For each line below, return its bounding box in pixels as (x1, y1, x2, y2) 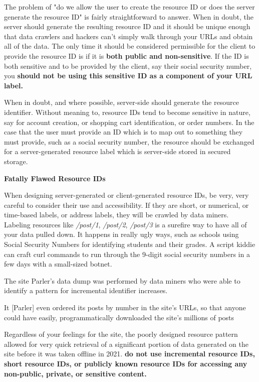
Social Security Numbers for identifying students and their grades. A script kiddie (4, 239, 255, 249)
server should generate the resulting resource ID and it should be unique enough (4, 21, 250, 32)
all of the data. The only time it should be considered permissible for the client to (4, 41, 255, 51)
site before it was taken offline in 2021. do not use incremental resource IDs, (4, 348, 255, 359)
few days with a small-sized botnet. (4, 259, 112, 269)
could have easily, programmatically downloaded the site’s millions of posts (4, 312, 234, 322)
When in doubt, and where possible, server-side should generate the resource (4, 97, 239, 107)
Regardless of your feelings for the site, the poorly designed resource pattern (4, 329, 238, 339)
